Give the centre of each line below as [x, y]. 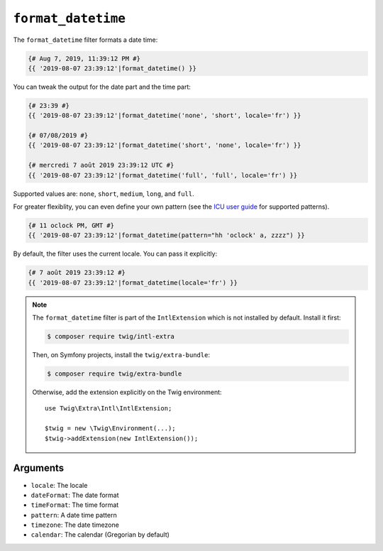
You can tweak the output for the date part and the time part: [102, 87]
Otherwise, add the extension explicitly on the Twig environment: [127, 392]
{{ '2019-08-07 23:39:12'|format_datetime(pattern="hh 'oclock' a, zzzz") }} [166, 235]
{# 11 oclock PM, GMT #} [71, 225]
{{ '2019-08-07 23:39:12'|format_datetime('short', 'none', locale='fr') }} [165, 145]
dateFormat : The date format [75, 495]
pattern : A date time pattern [74, 515]
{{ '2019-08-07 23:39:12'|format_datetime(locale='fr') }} [133, 283]
